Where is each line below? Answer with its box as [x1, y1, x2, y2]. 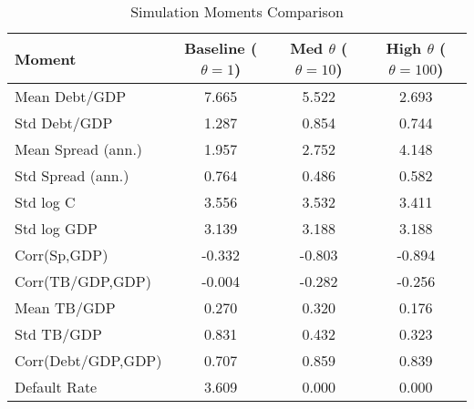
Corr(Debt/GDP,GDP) [15, 350, 162, 371]
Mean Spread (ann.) [15, 138, 143, 159]
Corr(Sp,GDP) [15, 244, 108, 265]
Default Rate [15, 376, 98, 397]
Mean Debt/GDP [15, 86, 127, 107]
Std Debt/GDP [15, 112, 113, 133]
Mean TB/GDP [15, 297, 116, 318]
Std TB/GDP [15, 323, 102, 344]
